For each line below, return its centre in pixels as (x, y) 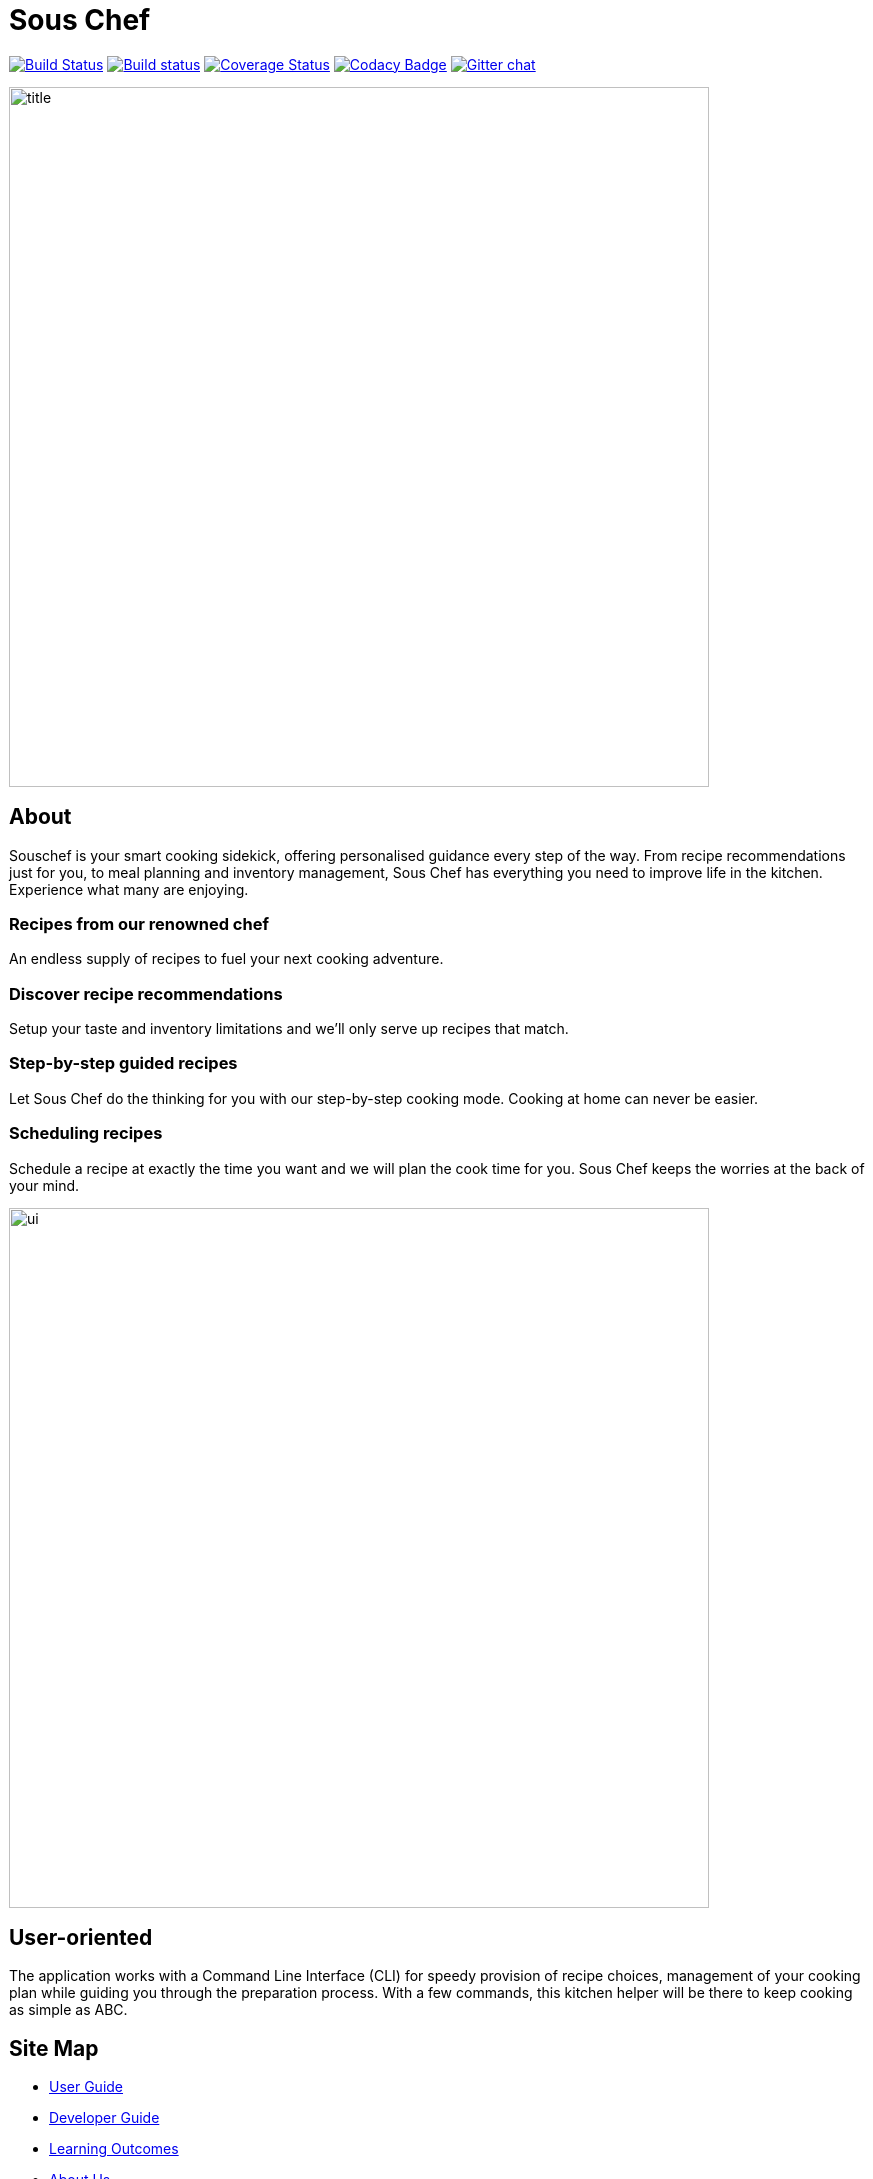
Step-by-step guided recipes (123, 1063)
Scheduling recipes (86, 1133)
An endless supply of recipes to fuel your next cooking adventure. (226, 959)
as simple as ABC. (68, 2010)
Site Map (54, 2048)
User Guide (86, 2087)
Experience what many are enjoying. (129, 889)
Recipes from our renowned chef (139, 923)
